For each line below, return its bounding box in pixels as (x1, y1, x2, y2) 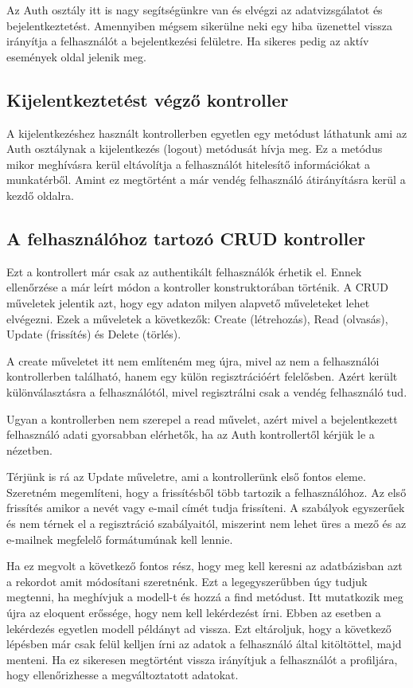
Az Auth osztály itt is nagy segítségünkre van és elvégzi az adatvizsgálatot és (6, 2, 383, 18)
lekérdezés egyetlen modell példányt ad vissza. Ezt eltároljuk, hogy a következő (6, 620, 392, 636)
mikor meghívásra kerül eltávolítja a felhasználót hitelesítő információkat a (6, 155, 370, 172)
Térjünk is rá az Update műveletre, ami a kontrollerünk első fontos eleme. (6, 468, 366, 485)
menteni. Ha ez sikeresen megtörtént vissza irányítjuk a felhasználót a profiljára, (6, 651, 398, 667)
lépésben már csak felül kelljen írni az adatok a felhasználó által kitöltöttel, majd (6, 635, 402, 652)
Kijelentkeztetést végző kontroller (6, 87, 289, 111)
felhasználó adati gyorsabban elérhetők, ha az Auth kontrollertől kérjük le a (6, 426, 375, 443)
